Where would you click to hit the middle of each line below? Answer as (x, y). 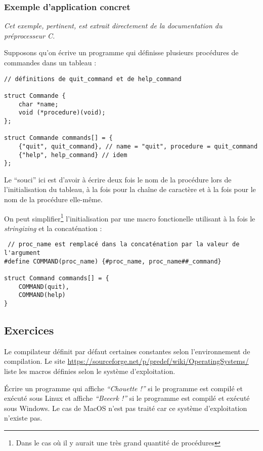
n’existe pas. (23, 418)
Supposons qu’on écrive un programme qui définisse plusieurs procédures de (121, 52)
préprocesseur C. (30, 35)
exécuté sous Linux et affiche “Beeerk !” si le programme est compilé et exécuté (127, 398)
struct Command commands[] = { (57, 278)
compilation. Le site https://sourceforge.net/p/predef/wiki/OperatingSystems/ (126, 361)
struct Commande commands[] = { (58, 138)
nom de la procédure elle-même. (53, 199)
